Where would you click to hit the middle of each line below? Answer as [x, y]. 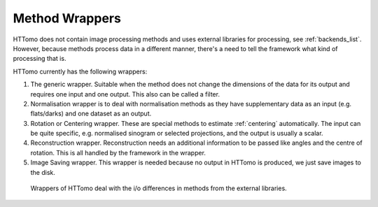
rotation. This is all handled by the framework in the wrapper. [118, 152]
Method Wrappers [67, 18]
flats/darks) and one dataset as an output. [91, 114]
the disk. [43, 172]
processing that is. [40, 59]
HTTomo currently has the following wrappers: [80, 71]
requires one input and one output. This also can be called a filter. [125, 94]
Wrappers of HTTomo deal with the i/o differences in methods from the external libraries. [159, 188]
